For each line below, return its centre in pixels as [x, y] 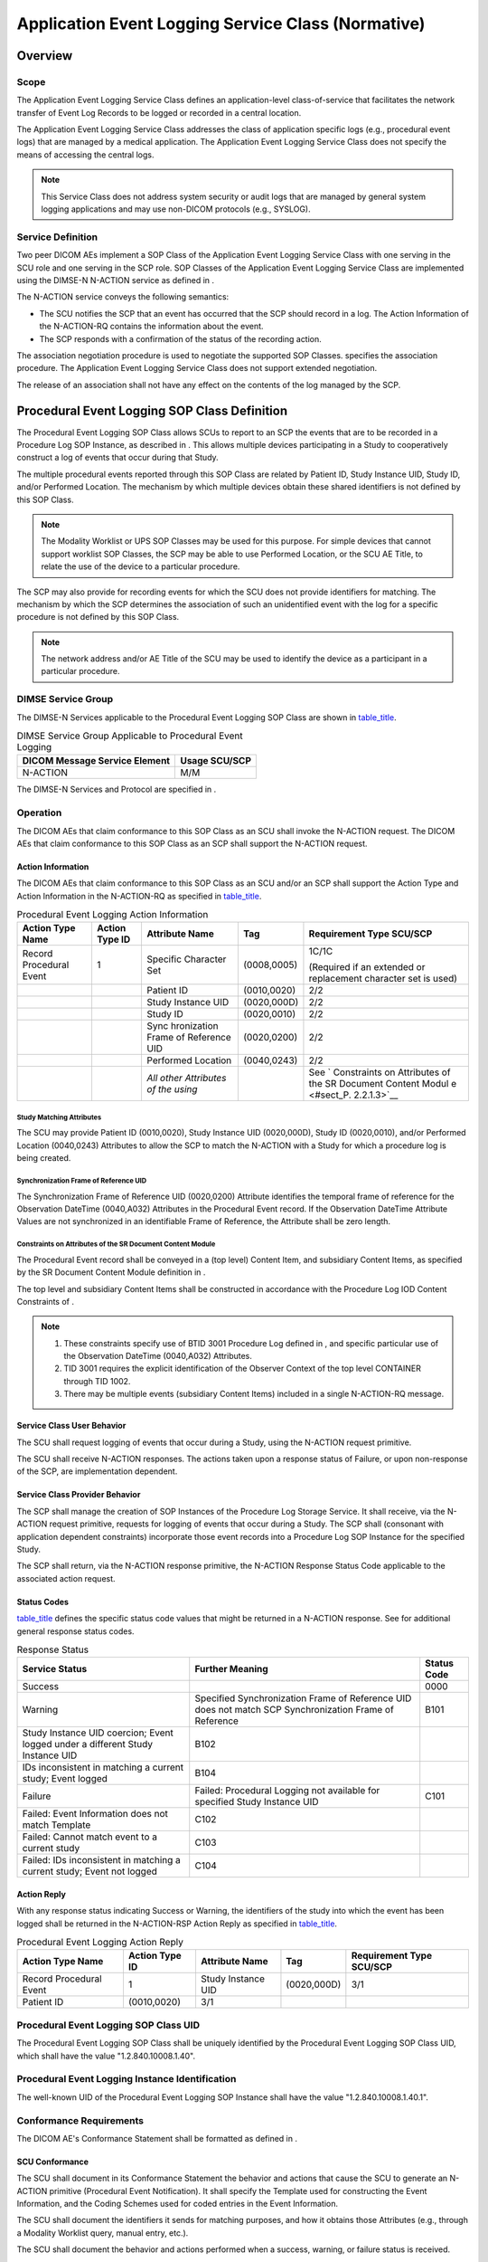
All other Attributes [187, 1079]
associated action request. [66, 1578]
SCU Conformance [53, 2162]
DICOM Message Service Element [96, 761]
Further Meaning [231, 1669]
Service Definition [57, 237]
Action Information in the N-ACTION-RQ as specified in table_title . [139, 896]
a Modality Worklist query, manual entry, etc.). [103, 2233]
